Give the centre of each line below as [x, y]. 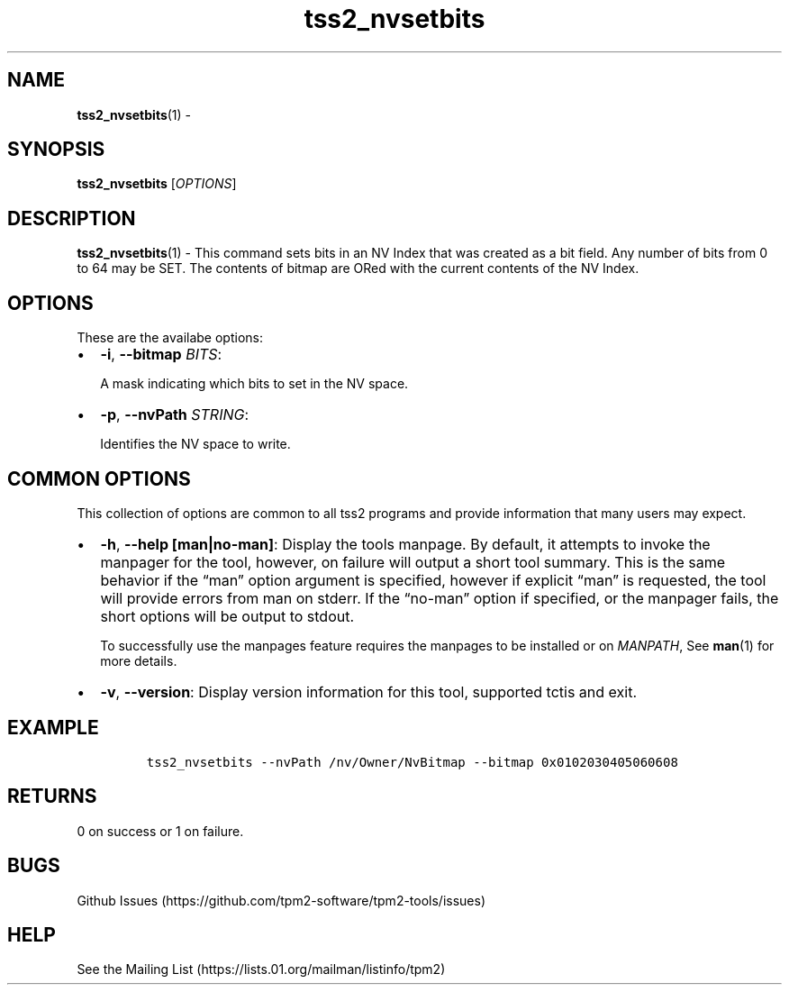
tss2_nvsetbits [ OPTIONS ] [157, 184]
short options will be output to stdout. [227, 616]
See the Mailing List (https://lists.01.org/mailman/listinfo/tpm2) [261, 969]
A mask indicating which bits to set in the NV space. [254, 384]
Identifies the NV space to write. [195, 444]
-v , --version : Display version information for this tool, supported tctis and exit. [369, 692]
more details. [139, 660]
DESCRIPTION [72, 218]
